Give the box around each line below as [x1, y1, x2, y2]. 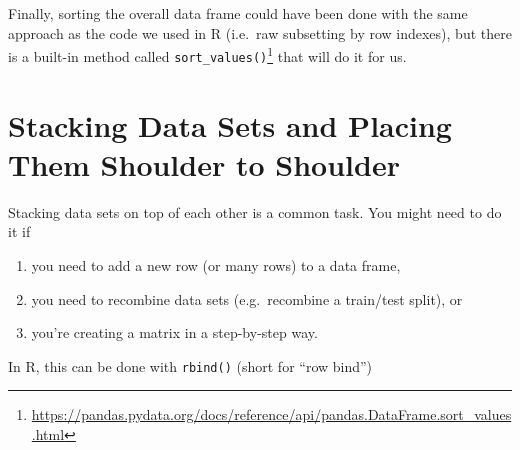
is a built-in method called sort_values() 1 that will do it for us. [8, 43, 407, 66]
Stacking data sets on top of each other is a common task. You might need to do [8, 201, 502, 222]
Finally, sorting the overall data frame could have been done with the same [8, 3, 468, 23]
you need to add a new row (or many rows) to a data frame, [31, 255, 401, 275]
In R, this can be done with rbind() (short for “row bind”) [8, 355, 373, 376]
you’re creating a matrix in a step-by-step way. [31, 322, 318, 343]
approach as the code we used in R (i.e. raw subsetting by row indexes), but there [8, 22, 512, 43]
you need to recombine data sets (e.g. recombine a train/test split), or [31, 288, 463, 309]
